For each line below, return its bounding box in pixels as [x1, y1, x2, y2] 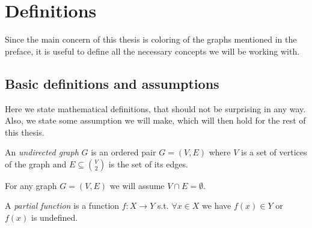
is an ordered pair [91, 146, 156, 158]
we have [202, 199, 231, 212]
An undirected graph [5, 146, 79, 158]
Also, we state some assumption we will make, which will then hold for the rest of [5, 114, 306, 127]
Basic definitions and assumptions [5, 74, 219, 92]
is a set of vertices [241, 146, 307, 158]
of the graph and [5, 157, 67, 170]
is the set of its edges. [108, 157, 188, 170]
